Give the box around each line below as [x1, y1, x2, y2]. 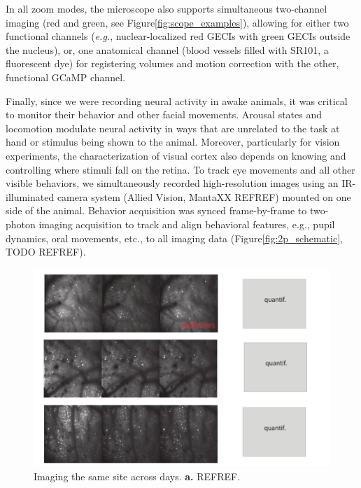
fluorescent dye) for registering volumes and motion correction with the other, [6, 56, 339, 71]
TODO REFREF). [6, 244, 86, 259]
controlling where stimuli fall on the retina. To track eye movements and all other [6, 162, 355, 176]
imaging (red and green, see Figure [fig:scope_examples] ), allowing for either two [6, 15, 349, 29]
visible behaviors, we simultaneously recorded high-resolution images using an [6, 176, 339, 190]
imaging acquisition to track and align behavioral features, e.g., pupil [38, 216, 335, 231]
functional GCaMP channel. [6, 69, 126, 84]
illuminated [6, 189, 55, 204]
